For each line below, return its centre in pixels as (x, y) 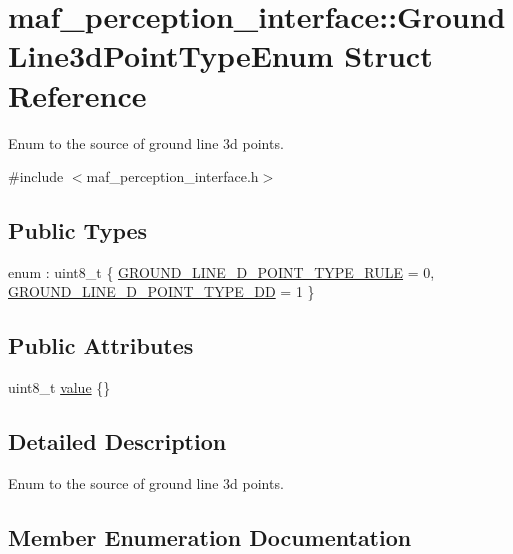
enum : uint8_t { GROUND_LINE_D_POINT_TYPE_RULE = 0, (221, 271)
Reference (77, 94)
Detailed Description (117, 441)
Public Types (78, 230)
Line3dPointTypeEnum (171, 55)
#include (36, 176)
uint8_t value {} (59, 387)
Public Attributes (101, 345)
